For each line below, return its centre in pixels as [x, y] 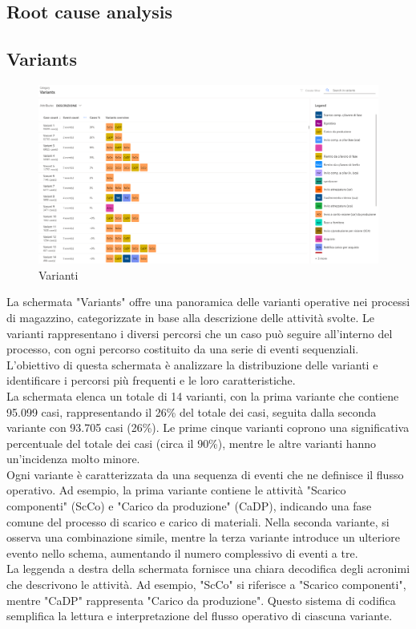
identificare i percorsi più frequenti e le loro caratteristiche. [151, 380]
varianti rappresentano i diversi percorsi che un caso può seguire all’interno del [200, 333]
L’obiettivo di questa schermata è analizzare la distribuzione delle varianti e [192, 364]
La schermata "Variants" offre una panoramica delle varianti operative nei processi [208, 302]
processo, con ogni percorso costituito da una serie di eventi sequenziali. [183, 349]
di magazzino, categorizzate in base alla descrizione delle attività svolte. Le [190, 317]
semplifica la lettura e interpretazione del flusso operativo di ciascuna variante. [200, 616]
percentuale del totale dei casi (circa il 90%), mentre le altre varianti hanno [192, 443]
